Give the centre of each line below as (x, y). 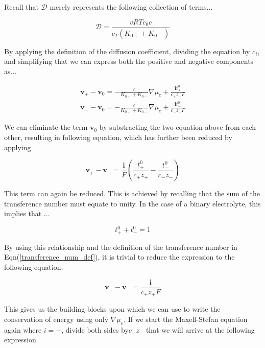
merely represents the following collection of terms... (131, 7)
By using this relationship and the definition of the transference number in (121, 247)
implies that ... (27, 213)
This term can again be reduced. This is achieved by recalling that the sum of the (132, 193)
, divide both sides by (95, 329)
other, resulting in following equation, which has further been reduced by (118, 137)
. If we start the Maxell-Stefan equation (186, 319)
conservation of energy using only (56, 319)
